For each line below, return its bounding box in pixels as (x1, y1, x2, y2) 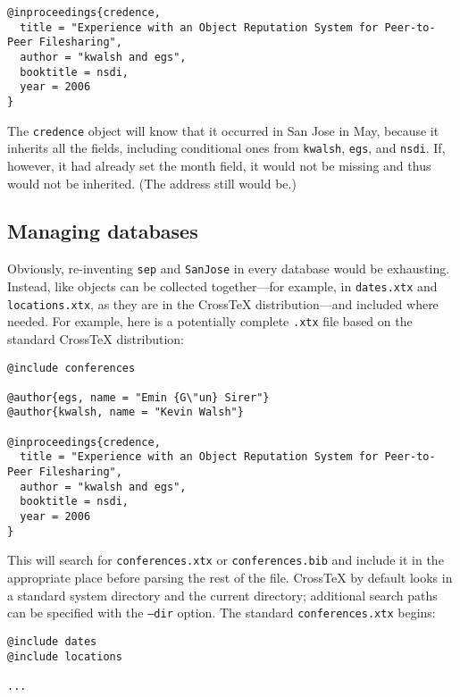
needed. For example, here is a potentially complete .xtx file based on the (7, 312, 413, 331)
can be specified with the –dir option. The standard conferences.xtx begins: (7, 603, 436, 622)
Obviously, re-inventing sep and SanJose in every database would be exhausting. (7, 259, 450, 278)
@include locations (7, 650, 122, 663)
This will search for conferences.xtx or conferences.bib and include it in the (7, 550, 444, 569)
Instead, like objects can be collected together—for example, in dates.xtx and (7, 276, 438, 295)
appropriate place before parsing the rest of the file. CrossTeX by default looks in (7, 568, 453, 587)
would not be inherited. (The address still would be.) (7, 173, 297, 192)
